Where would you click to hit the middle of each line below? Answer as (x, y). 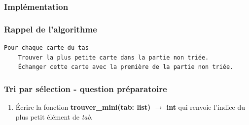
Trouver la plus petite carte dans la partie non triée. (113, 57)
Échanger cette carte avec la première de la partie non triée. (126, 67)
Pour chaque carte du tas (46, 48)
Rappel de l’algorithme (51, 29)
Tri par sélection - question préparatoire (86, 88)
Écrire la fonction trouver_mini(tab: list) (83, 107)
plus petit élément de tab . (54, 116)
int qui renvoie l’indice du (206, 107)
